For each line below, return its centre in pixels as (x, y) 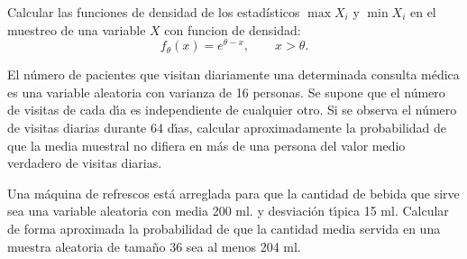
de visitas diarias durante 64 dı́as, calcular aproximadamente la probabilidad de (227, 128)
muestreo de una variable (77, 29)
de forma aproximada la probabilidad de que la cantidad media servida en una (224, 229)
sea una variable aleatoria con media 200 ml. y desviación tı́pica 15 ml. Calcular (228, 211)
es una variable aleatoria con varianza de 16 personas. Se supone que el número (226, 92)
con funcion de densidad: (233, 29)
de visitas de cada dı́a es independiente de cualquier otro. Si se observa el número (232, 110)
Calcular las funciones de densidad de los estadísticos (154, 12)
